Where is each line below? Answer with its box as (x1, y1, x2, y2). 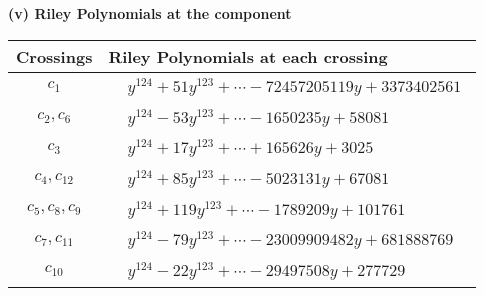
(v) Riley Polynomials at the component (8, 3, 292, 23)
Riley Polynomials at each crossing (108, 44, 388, 68)
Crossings (16, 44, 93, 68)
